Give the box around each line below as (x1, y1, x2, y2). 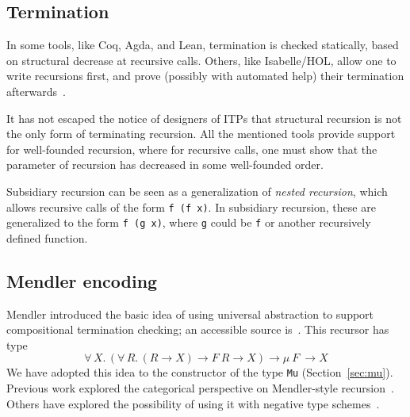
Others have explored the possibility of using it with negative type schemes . (6, 395, 380, 411)
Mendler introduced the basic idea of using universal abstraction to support (6, 305, 374, 322)
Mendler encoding (6, 268, 158, 293)
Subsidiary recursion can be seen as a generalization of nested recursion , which (6, 182, 388, 199)
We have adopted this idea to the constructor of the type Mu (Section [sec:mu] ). (6, 364, 393, 381)
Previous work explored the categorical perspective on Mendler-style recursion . (6, 380, 394, 396)
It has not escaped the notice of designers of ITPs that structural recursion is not (6, 109, 402, 126)
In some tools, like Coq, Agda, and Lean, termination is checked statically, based (6, 36, 399, 53)
